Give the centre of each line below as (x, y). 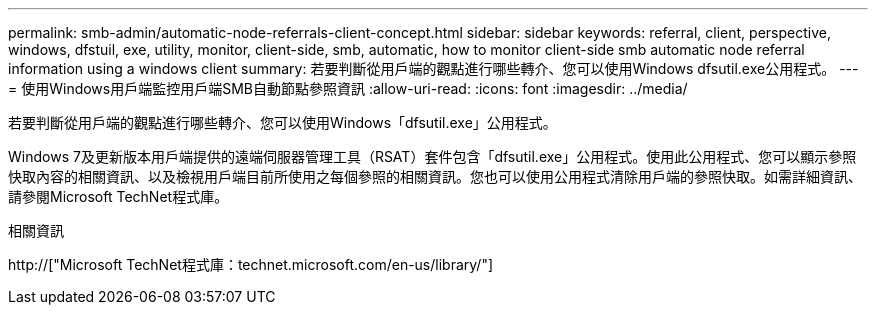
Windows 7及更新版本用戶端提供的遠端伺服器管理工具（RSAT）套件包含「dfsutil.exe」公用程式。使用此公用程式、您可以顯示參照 (432, 156)
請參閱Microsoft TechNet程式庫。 (118, 196)
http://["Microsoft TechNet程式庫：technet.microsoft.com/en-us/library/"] (251, 264)
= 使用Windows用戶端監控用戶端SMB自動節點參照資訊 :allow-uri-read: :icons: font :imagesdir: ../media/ (348, 88)
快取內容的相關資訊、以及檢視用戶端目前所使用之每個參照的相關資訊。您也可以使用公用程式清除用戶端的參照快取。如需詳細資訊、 (435, 176)
